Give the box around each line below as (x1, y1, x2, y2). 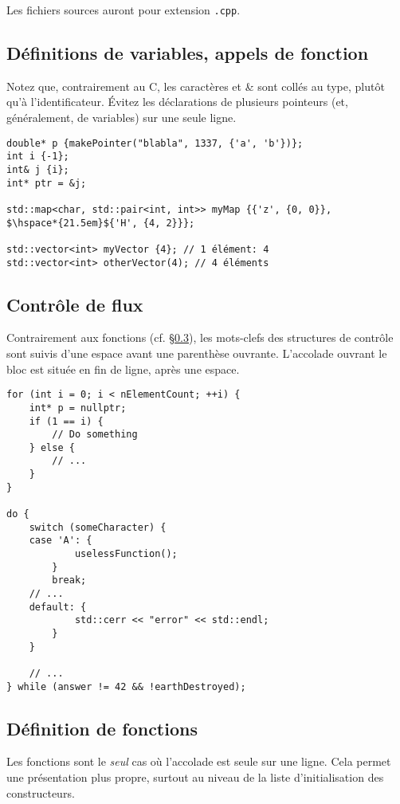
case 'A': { (29, 535, 92, 547)
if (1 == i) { (29, 415, 104, 427)
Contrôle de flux (6, 292, 143, 316)
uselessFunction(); (74, 548, 178, 560)
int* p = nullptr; (29, 402, 127, 414)
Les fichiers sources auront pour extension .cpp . (6, 2, 241, 18)
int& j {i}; (6, 163, 69, 175)
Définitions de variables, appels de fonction (6, 41, 369, 65)
